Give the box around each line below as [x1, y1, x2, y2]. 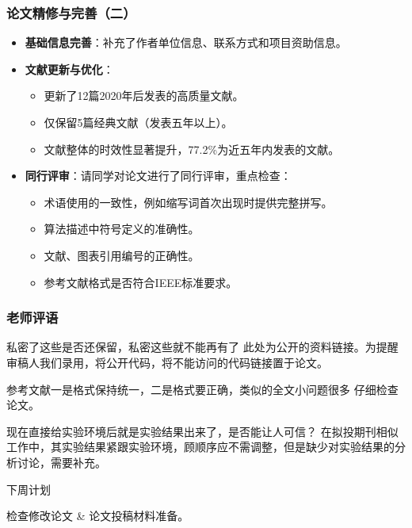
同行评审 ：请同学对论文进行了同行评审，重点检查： [25, 167, 292, 184]
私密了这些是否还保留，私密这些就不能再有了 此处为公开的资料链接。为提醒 [6, 339, 399, 355]
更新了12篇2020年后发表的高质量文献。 [44, 87, 244, 104]
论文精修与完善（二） [6, 2, 136, 22]
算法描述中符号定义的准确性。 [44, 220, 200, 237]
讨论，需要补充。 [17, 453, 106, 470]
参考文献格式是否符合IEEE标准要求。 [44, 274, 238, 290]
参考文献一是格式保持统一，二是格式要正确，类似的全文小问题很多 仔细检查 [6, 381, 399, 397]
